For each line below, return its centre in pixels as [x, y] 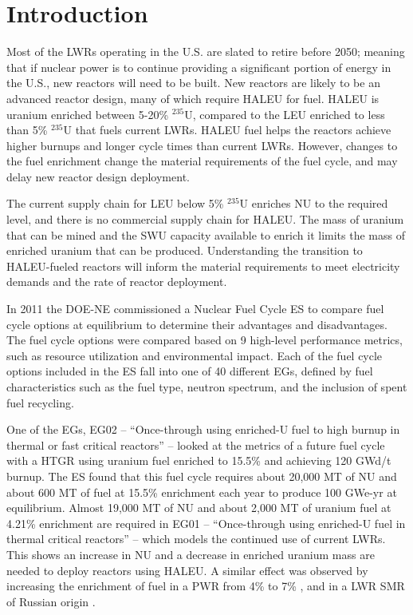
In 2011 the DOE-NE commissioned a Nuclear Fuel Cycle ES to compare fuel [195, 309]
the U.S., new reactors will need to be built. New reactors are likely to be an [193, 83]
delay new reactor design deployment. [98, 176]
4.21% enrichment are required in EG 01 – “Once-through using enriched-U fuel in [206, 523]
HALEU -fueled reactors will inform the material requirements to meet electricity [203, 266]
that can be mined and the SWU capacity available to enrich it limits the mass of [206, 234]
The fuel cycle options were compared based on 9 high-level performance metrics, [205, 340]
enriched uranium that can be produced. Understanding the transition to [185, 250]
